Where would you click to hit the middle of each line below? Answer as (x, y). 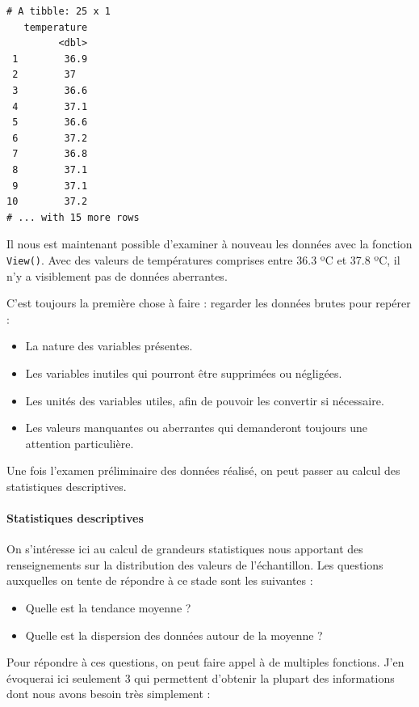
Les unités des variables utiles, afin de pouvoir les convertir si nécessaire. (205, 400)
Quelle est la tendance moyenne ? (108, 608)
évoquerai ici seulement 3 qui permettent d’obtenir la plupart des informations (201, 677)
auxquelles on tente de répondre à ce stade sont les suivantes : (160, 580)
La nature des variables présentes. (109, 346)
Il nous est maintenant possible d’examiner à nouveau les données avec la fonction (209, 244)
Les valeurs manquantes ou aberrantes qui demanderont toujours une (196, 428)
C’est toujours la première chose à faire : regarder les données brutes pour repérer (209, 303)
